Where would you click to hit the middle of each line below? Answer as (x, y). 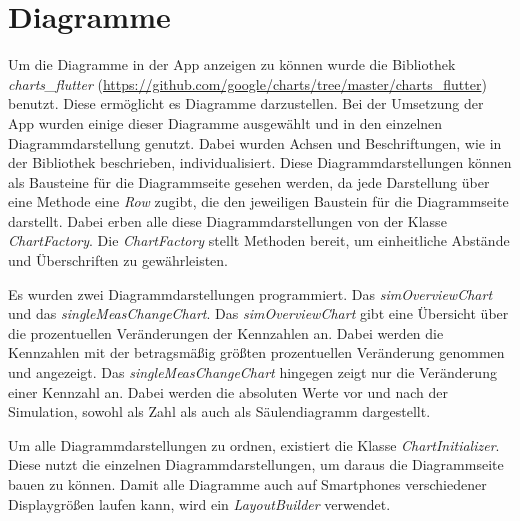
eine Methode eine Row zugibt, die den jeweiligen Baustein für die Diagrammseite (258, 201)
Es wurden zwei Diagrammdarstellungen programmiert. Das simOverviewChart (250, 293)
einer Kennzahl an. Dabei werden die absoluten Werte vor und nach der (228, 391)
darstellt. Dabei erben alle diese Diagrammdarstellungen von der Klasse (227, 220)
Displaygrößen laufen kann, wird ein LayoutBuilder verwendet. (199, 503)
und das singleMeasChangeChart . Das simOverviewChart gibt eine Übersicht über (258, 313)
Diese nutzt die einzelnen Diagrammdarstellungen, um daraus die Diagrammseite (256, 464)
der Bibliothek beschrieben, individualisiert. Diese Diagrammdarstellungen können (260, 162)
